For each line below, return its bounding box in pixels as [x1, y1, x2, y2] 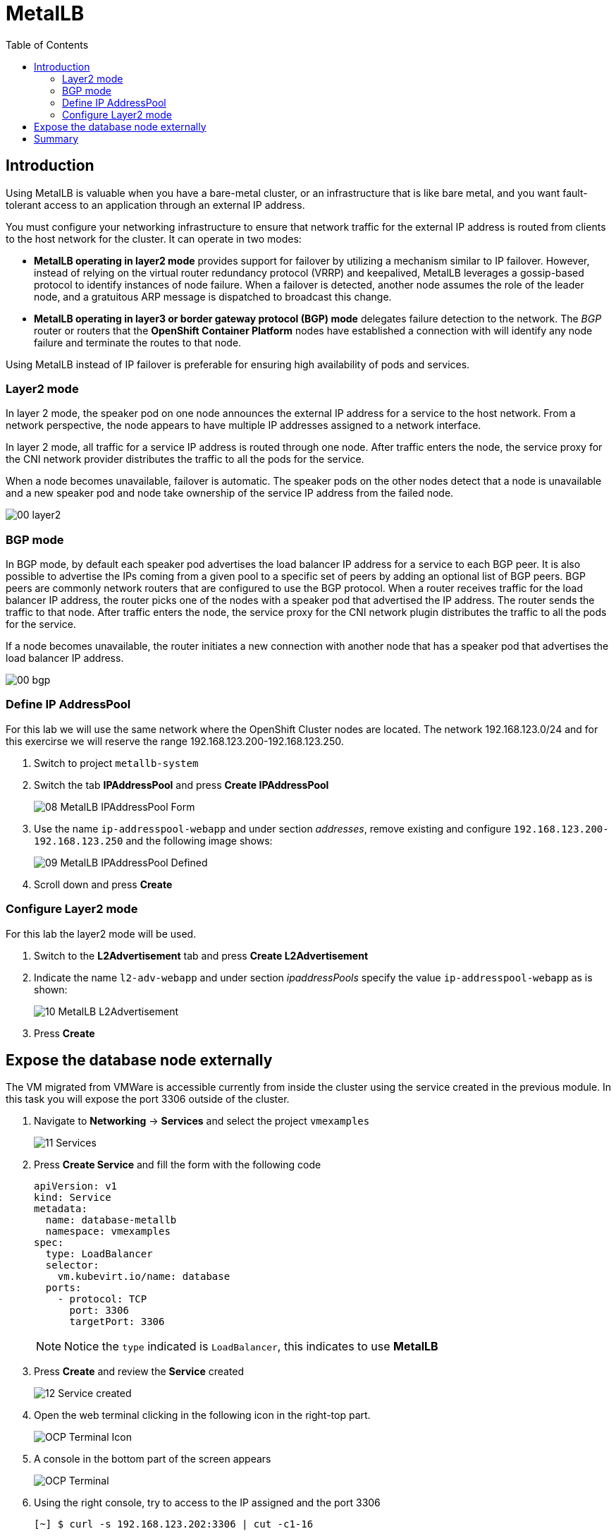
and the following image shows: [125, 834, 273, 847]
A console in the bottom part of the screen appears [34, 1453, 271, 1465]
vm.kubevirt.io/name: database [57, 1271, 230, 1283]
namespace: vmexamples [45, 1226, 171, 1238]
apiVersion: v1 [34, 1180, 118, 1192]
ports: [45, 1282, 82, 1294]
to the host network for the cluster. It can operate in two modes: [6, 232, 302, 245]
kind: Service [34, 1192, 111, 1204]
